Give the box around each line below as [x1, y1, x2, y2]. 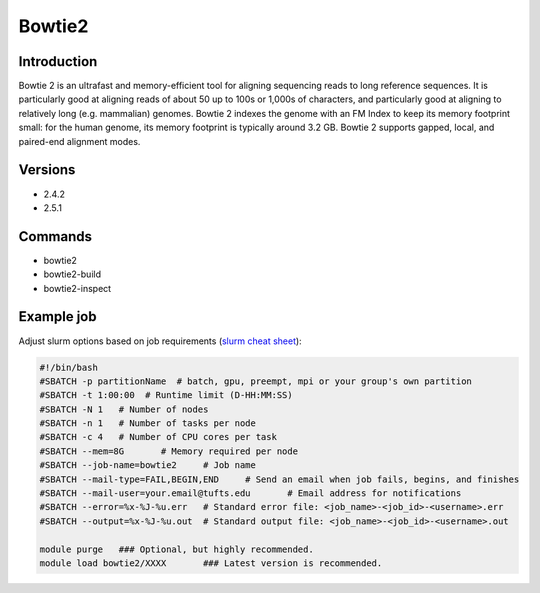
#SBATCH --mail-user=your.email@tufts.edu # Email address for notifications [39, 488, 462, 499]
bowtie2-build [43, 268, 102, 280]
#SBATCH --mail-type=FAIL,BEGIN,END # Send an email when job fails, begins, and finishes [39, 473, 520, 485]
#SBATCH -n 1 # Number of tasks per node [39, 418, 257, 429]
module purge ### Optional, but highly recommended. [39, 543, 314, 555]
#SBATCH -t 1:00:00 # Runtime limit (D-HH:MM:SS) [39, 390, 294, 401]
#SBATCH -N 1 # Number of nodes [39, 403, 209, 415]
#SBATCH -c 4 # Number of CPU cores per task [39, 431, 277, 443]
